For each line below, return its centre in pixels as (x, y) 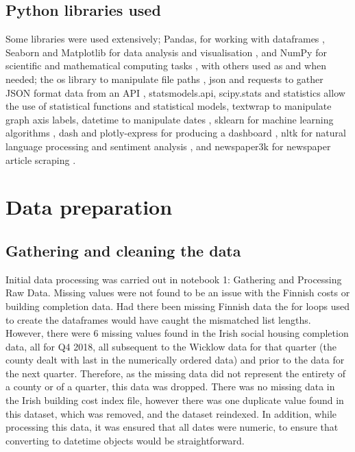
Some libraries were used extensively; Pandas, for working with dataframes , (165, 39)
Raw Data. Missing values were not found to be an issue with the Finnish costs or (178, 293)
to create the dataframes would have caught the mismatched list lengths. (158, 319)
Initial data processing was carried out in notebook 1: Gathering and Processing (174, 279)
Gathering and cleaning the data (123, 250)
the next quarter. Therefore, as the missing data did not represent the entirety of (176, 373)
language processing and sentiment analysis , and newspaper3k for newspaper (168, 146)
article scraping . (41, 159)
